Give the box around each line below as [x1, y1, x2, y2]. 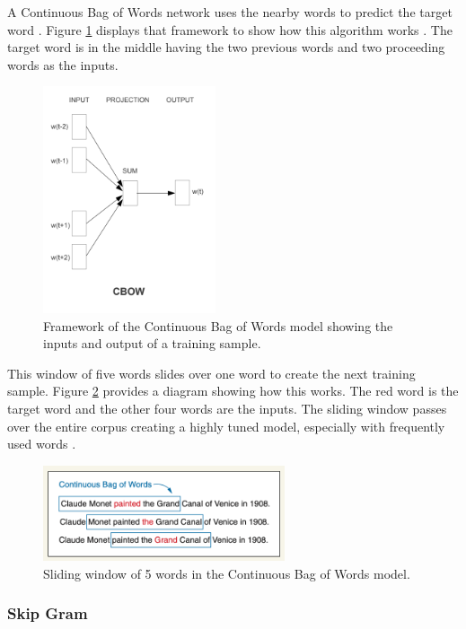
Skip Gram [7, 602, 88, 625]
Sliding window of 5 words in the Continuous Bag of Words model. [43, 563, 410, 582]
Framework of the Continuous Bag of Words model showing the [43, 316, 393, 335]
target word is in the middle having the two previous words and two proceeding [7, 38, 445, 57]
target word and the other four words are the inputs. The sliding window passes [7, 398, 447, 417]
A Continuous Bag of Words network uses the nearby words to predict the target [7, 3, 453, 21]
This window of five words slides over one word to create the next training [7, 363, 416, 382]
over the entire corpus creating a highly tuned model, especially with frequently [7, 416, 445, 435]
